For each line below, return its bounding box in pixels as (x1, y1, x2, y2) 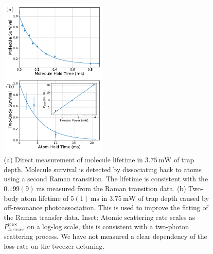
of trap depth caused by (138, 193, 209, 203)
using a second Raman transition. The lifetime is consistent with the (4, 174, 208, 184)
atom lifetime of (21, 193, 69, 203)
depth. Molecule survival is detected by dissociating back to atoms (4, 164, 202, 174)
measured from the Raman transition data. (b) (47, 183, 186, 193)
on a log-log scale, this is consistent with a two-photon (27, 221, 189, 232)
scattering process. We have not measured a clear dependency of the (4, 231, 207, 241)
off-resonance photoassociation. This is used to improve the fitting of (4, 202, 208, 213)
